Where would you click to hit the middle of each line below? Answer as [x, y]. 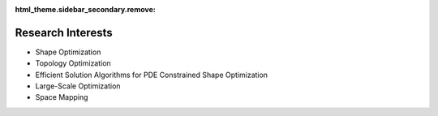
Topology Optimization [73, 63]
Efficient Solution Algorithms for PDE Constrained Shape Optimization [151, 75]
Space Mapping [62, 97]
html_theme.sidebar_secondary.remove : [85, 9]
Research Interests [64, 32]
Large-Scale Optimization [78, 86]
